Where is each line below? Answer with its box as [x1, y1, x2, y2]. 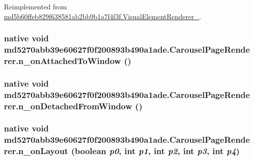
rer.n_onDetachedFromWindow [4, 99, 132, 112]
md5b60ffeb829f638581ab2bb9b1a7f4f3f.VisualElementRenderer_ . [4, 11, 201, 21]
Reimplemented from [4, 1, 67, 11]
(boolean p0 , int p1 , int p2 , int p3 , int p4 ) [71, 145, 240, 157]
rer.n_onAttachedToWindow [4, 54, 121, 66]
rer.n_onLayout [4, 145, 68, 157]
